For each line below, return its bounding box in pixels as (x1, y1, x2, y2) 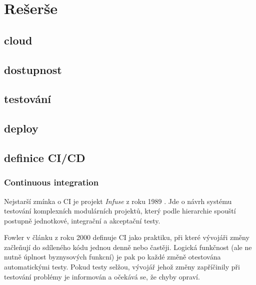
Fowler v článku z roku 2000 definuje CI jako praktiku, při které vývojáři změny (4, 232, 249, 242)
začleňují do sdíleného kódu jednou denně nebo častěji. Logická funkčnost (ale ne (4, 241, 252, 252)
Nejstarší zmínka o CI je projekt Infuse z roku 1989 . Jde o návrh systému (4, 195, 232, 206)
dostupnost (4, 61, 62, 77)
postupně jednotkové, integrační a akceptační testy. (4, 215, 160, 225)
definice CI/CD (4, 149, 85, 165)
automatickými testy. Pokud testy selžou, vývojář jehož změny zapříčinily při (4, 261, 240, 272)
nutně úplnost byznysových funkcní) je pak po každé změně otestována (4, 251, 221, 262)
